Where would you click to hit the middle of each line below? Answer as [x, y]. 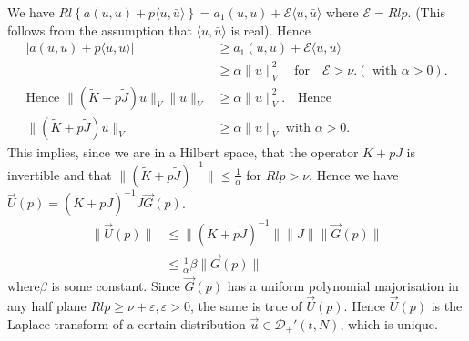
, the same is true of [246, 306]
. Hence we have [354, 174]
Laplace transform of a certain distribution [127, 323]
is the [447, 306]
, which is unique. [389, 323]
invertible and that [60, 174]
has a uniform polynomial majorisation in [343, 286]
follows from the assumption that [100, 30]
